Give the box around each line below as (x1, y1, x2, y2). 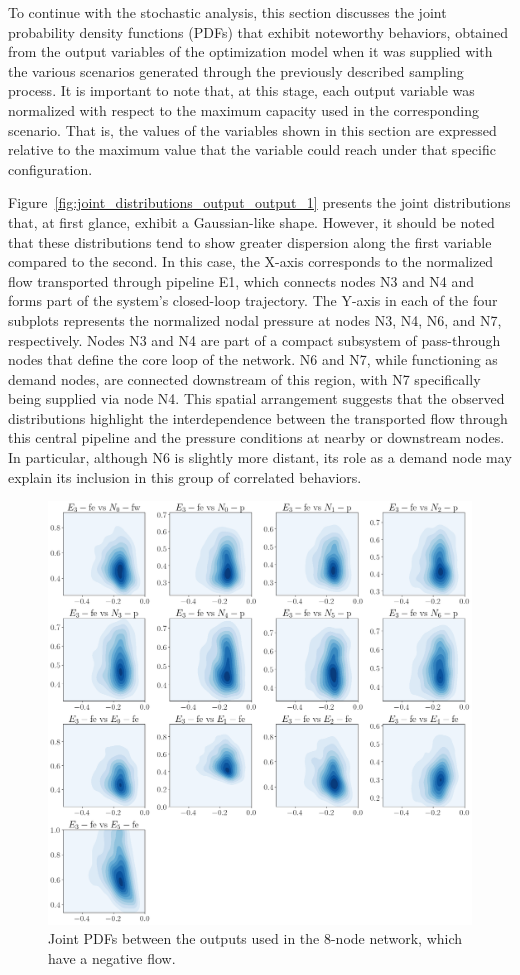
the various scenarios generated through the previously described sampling (8, 60, 464, 81)
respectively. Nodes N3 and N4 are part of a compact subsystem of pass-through (8, 329, 501, 350)
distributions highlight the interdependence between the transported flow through (8, 407, 508, 428)
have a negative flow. (48, 948, 176, 969)
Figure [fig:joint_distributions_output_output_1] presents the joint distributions (8, 192, 511, 213)
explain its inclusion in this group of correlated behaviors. (8, 466, 362, 487)
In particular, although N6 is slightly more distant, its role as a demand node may (8, 447, 512, 468)
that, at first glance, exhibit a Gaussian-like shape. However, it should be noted (8, 211, 495, 232)
